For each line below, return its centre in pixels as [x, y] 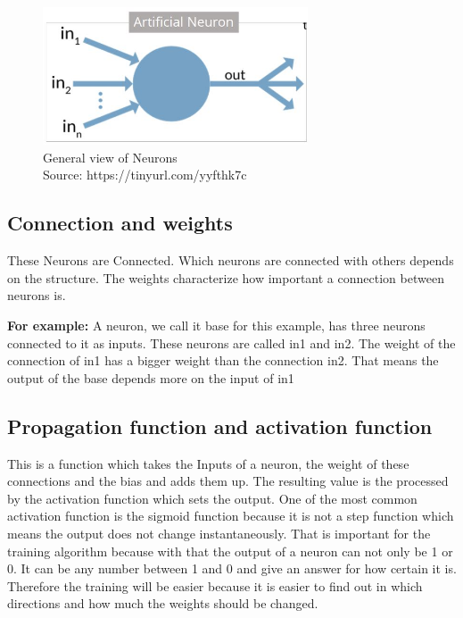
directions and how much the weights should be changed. [163, 603]
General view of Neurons [110, 157]
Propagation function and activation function [220, 426]
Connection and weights [120, 223]
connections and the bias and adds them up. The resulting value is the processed [228, 481]
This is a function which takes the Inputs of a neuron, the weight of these [208, 463]
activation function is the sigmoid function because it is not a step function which [231, 516]
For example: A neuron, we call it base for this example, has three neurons [216, 325]
